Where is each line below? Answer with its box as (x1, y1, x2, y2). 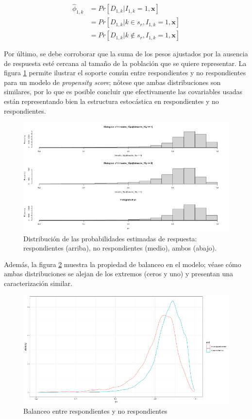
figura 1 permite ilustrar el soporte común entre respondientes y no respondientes (4, 67, 246, 78)
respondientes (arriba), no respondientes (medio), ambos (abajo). (23, 243, 217, 253)
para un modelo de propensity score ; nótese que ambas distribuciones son (4, 77, 221, 87)
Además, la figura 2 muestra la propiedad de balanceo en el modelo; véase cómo (4, 259, 241, 269)
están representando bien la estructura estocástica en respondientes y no (4, 96, 219, 106)
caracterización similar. (4, 278, 72, 288)
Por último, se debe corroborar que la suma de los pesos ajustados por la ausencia (4, 49, 248, 59)
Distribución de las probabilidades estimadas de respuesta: (23, 233, 197, 243)
